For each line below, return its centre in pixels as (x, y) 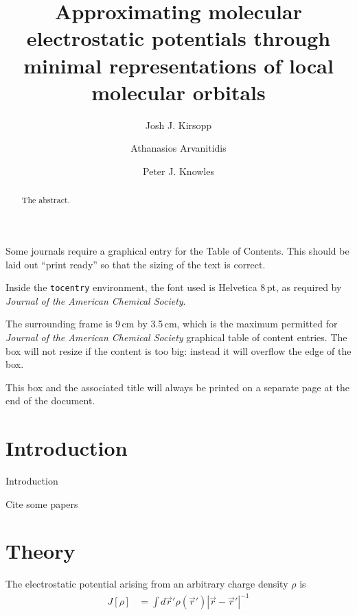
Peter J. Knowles (178, 171)
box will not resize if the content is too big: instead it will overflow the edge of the (178, 350)
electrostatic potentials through (178, 38)
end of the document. (50, 401)
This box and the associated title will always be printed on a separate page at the (177, 387)
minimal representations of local (178, 65)
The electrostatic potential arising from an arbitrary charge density (147, 584)
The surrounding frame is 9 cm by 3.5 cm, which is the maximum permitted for (172, 324)
